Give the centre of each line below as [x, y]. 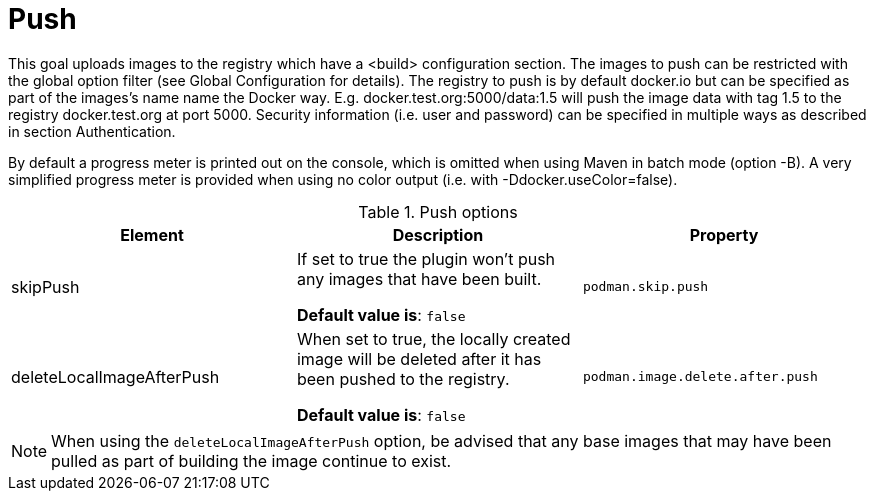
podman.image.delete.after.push [700, 377]
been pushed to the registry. [403, 378]
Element [152, 234]
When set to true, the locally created [433, 338]
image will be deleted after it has [419, 358]
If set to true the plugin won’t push [426, 258]
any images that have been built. [419, 278]
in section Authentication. [92, 131]
